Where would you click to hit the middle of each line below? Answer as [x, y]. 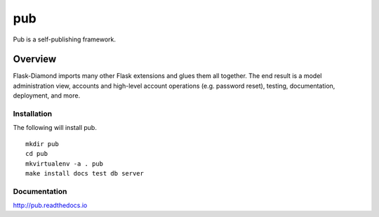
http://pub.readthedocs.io [50, 205]
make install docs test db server [85, 173]
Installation [33, 114]
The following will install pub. [55, 128]
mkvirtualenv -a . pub [65, 164]
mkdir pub [42, 144]
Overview [35, 59]
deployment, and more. [47, 96]
